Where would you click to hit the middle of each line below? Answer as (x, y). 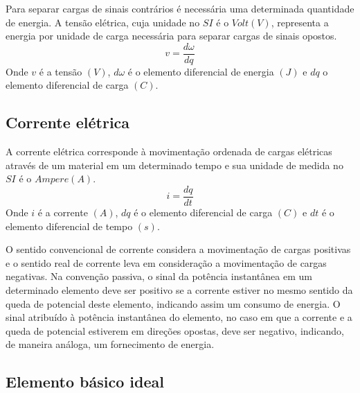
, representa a (300, 22)
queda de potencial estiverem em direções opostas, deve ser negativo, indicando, (175, 330)
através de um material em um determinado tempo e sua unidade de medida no (174, 165)
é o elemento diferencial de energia (201, 71)
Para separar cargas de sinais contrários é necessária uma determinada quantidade (180, 8)
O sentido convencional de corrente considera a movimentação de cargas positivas (178, 249)
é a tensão (61, 71)
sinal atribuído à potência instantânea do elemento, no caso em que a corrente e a (179, 317)
